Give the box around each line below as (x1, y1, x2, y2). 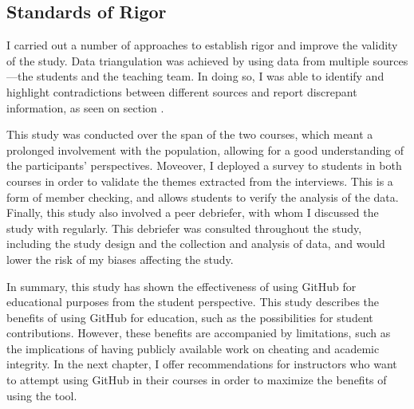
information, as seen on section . (6, 99, 164, 116)
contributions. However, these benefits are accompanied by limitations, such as (6, 324, 391, 341)
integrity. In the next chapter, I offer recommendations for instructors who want (6, 356, 397, 372)
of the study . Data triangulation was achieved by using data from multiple (6, 52, 369, 69)
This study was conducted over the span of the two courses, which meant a (6, 126, 373, 143)
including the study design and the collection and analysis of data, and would (6, 235, 385, 252)
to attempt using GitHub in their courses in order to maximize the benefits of (6, 372, 387, 388)
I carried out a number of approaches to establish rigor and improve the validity (6, 37, 398, 53)
